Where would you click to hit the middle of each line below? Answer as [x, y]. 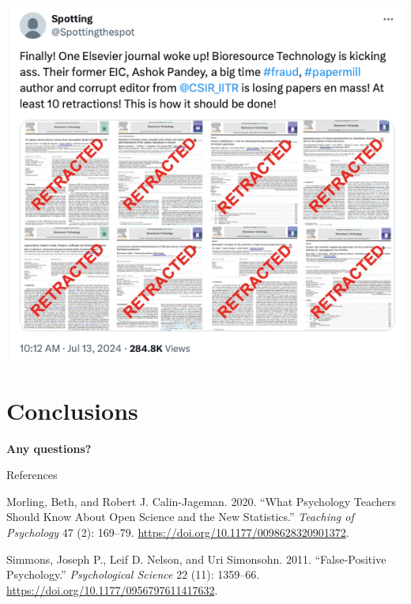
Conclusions [72, 410]
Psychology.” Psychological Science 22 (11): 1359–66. [133, 574]
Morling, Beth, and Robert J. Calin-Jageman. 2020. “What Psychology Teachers [201, 501]
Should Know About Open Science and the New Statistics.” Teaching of [180, 517]
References [32, 475]
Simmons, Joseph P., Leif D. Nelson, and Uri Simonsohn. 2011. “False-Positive [196, 559]
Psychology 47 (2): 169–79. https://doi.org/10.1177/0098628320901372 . [178, 532]
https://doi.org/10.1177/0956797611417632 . [112, 589]
